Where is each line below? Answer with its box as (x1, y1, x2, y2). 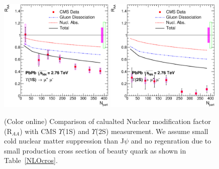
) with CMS (20, 125, 56, 136)
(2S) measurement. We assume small (95, 125, 208, 136)
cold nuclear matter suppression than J (4, 135, 124, 146)
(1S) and (62, 125, 89, 136)
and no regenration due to (131, 135, 211, 146)
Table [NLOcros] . (4, 155, 58, 165)
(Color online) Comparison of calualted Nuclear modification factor (4, 115, 211, 126)
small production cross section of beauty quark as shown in (4, 145, 186, 155)
